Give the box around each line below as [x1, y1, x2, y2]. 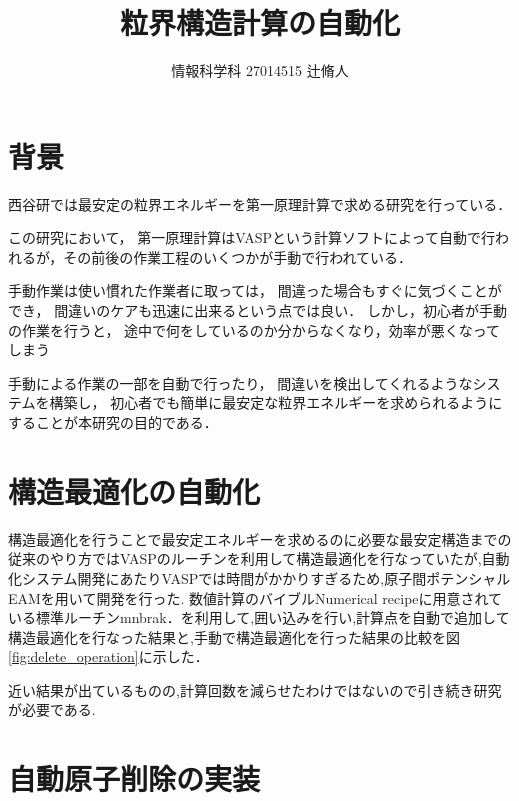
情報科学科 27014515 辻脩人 [171, 60, 349, 81]
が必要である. [8, 699, 96, 720]
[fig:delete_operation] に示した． [8, 646, 209, 667]
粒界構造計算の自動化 [119, 2, 400, 43]
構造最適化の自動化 [8, 470, 261, 511]
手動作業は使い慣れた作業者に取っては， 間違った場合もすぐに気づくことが [8, 280, 502, 301]
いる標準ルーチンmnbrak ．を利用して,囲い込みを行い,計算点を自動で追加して [8, 607, 510, 628]
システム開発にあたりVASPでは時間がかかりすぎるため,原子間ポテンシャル [21, 567, 511, 588]
